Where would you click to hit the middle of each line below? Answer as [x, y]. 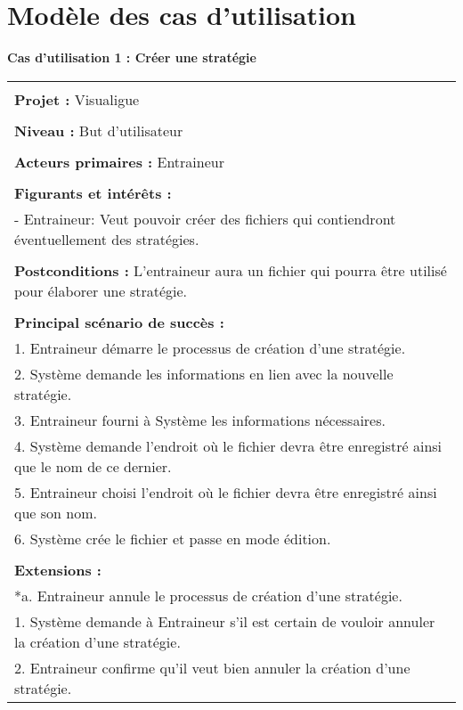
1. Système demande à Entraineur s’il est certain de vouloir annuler [225, 621]
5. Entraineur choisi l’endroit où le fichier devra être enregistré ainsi [226, 492]
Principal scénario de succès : [119, 322]
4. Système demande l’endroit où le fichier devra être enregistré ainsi [228, 445]
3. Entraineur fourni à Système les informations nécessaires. [200, 420]
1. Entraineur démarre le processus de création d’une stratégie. [210, 347]
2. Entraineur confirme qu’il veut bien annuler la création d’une [212, 667]
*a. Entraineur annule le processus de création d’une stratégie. [208, 595]
